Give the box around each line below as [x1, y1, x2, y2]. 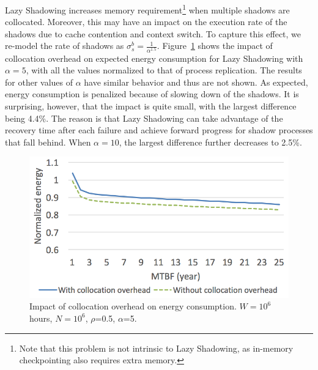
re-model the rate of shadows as [5, 39, 124, 52]
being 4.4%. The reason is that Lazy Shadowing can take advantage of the [5, 111, 283, 124]
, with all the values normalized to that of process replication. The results [26, 64, 302, 76]
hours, [29, 311, 53, 324]
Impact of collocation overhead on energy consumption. [29, 300, 237, 313]
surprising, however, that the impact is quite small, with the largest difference [5, 99, 297, 112]
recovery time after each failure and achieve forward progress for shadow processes [5, 124, 313, 136]
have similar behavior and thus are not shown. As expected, [84, 75, 308, 88]
